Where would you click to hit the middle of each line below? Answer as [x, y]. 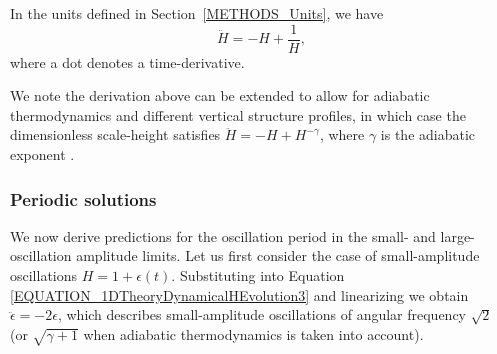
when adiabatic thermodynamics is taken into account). [253, 333]
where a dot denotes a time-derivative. [127, 61]
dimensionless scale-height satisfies [115, 134]
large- [457, 235]
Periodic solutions [83, 198]
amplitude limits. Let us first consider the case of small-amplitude [278, 255]
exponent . [42, 154]
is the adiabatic [428, 134]
